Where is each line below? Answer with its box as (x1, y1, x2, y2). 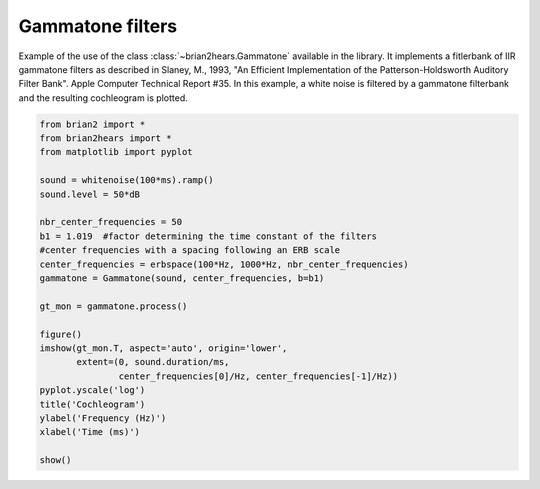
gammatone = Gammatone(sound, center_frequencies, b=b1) (39, 273, 325, 284)
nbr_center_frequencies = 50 (39, 216, 183, 228)
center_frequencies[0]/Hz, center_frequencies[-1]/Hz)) (118, 370, 399, 382)
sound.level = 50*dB (39, 188, 140, 200)
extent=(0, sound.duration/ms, (76, 356, 230, 368)
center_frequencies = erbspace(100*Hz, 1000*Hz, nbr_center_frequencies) (39, 258, 409, 270)
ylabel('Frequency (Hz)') (39, 412, 167, 424)
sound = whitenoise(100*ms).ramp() (39, 175, 214, 186)
